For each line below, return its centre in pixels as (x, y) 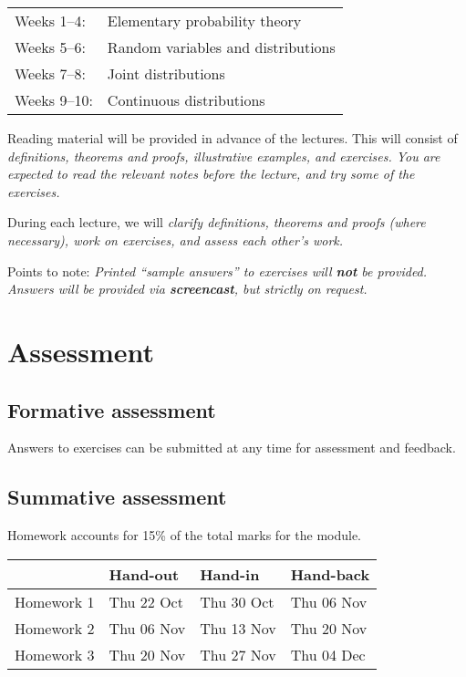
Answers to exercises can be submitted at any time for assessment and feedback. (232, 448)
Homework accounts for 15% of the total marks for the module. (185, 535)
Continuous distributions (186, 100)
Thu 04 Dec (328, 654)
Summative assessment (117, 497)
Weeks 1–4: (50, 21)
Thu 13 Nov (238, 628)
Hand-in (230, 574)
